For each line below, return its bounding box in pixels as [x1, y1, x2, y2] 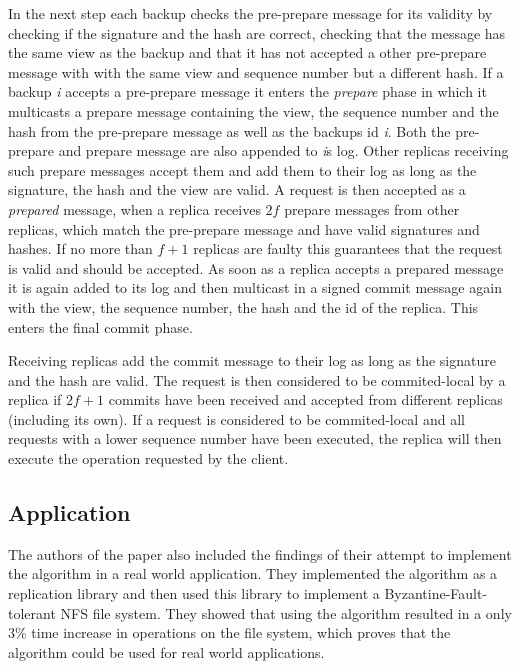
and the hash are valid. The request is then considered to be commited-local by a [8, 369, 506, 390]
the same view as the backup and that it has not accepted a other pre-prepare [8, 42, 487, 63]
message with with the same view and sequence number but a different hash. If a [8, 61, 504, 82]
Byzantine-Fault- [384, 583, 488, 604]
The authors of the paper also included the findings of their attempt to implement [8, 543, 512, 564]
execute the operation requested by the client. [8, 448, 289, 469]
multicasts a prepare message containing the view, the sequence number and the [8, 100, 499, 121]
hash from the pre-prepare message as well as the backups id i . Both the [8, 120, 451, 141]
